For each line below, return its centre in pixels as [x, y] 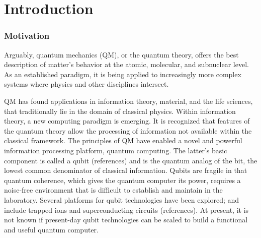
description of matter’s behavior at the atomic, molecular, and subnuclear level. [126, 64]
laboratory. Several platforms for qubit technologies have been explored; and [122, 199]
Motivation [27, 36]
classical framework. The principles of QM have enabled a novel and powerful [123, 140]
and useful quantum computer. [51, 229]
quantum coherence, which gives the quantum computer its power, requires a [122, 180]
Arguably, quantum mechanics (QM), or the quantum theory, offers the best [121, 54]
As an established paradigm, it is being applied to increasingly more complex [123, 74]
